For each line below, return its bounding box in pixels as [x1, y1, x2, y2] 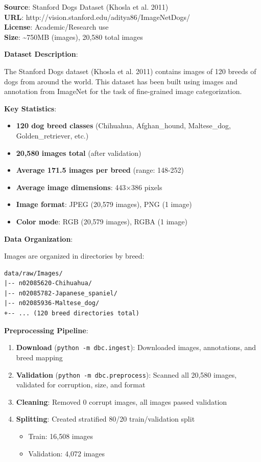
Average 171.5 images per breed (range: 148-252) [16, 165, 184, 175]
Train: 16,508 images [28, 430, 93, 441]
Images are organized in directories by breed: [4, 250, 145, 261]
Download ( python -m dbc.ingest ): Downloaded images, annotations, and [16, 342, 256, 353]
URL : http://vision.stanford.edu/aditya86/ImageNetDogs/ [4, 11, 191, 22]
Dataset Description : [4, 49, 78, 59]
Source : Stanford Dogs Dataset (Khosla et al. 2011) [4, 2, 169, 12]
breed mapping [16, 352, 63, 362]
